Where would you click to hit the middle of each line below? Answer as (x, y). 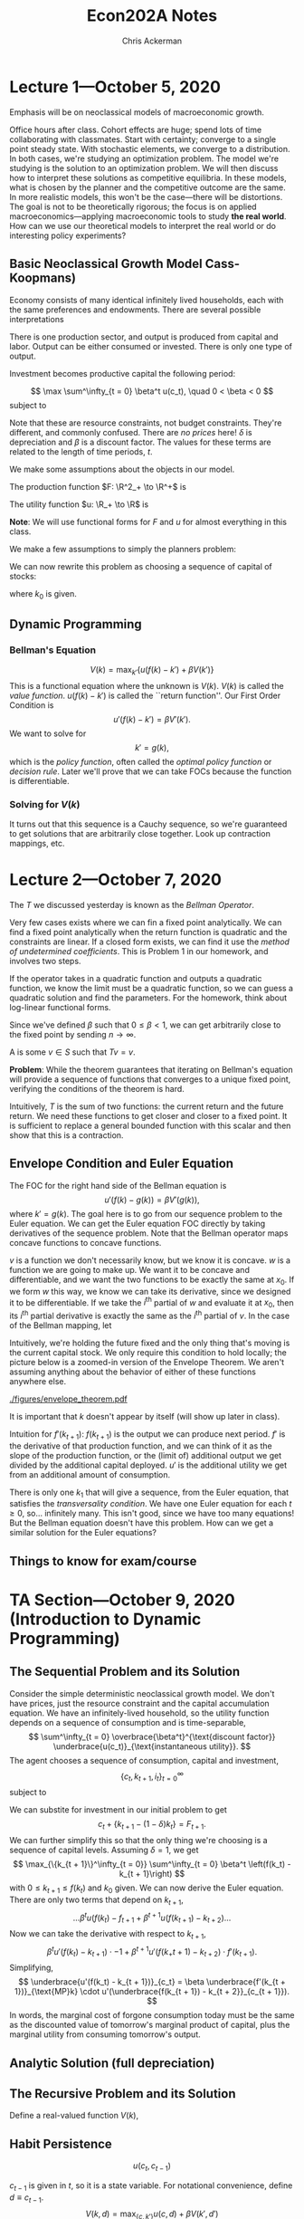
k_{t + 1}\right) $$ (152, 1873)
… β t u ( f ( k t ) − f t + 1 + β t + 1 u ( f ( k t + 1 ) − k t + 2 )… (152, 1918)
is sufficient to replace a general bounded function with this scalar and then (150, 1126)
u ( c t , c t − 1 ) (152, 2167)
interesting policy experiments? (68, 235)
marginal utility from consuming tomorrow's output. (105, 2034)
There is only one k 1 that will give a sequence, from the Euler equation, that (149, 1493)
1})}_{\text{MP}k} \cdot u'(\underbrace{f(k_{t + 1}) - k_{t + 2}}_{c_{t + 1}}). (152, 1992)
